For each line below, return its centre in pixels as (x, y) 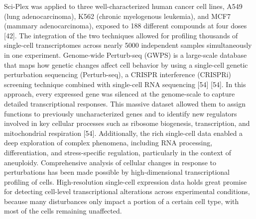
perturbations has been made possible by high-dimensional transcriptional (117, 172)
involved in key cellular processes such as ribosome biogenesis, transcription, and (127, 123)
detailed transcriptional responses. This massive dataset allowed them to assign (125, 103)
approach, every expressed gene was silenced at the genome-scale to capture (120, 94)
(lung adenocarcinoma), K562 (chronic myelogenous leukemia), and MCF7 (117, 16)
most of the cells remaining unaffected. (63, 211)
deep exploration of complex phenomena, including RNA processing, (108, 143)
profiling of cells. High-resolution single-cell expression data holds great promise (126, 181)
